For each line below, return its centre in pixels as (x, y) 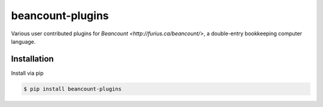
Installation (32, 59)
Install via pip (28, 73)
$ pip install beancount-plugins (73, 89)
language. (23, 41)
